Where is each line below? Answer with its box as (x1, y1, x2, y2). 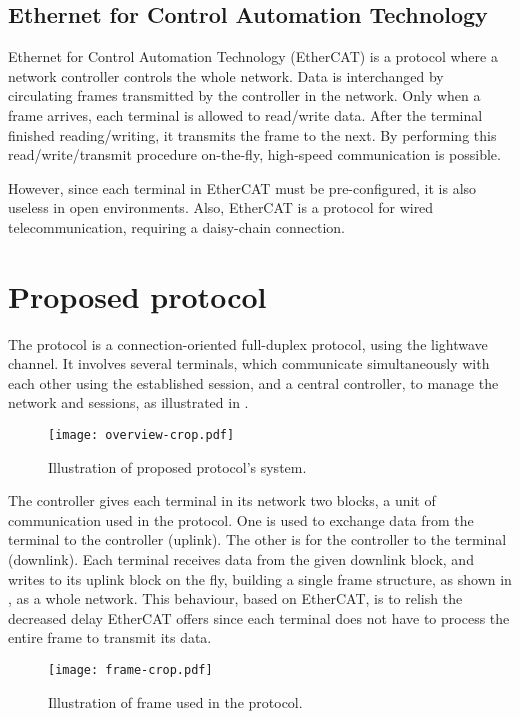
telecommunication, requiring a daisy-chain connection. (8, 216, 345, 237)
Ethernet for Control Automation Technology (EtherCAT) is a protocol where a (8, 46, 498, 67)
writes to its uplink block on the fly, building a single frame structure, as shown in (8, 568, 512, 589)
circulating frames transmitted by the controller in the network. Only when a (8, 85, 481, 106)
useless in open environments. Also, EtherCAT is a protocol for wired (8, 197, 434, 218)
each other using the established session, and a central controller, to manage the (8, 372, 499, 393)
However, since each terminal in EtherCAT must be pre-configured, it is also (8, 177, 477, 198)
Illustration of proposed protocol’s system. (48, 456, 307, 477)
